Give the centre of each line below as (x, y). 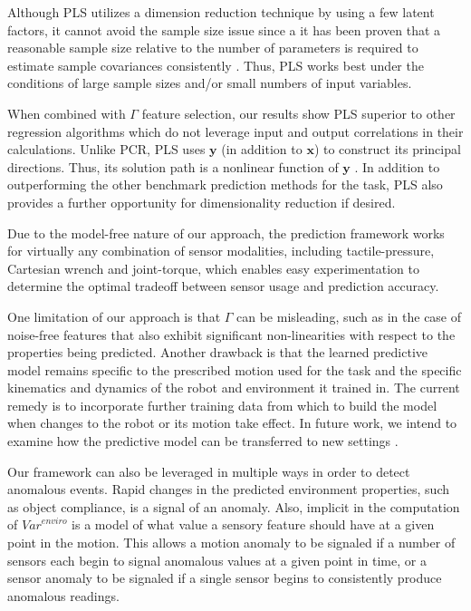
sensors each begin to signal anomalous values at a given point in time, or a (217, 560)
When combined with (67, 113)
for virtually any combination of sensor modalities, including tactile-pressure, (221, 251)
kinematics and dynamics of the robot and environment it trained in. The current (234, 388)
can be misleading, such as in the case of (349, 316)
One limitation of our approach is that (114, 316)
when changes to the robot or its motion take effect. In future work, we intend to (232, 423)
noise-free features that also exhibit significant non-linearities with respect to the (231, 334)
